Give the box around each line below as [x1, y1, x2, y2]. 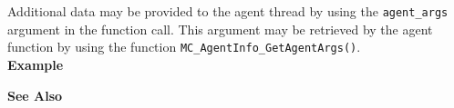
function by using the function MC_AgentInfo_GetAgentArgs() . [7, 37, 361, 56]
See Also [7, 85, 63, 104]
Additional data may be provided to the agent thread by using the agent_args [7, 2, 449, 20]
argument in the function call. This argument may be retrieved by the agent [7, 19, 433, 38]
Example [7, 54, 64, 74]
